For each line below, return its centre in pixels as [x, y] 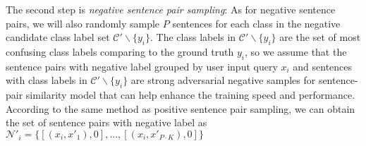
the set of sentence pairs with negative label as [106, 122]
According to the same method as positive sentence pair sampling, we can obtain [181, 108]
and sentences [323, 66]
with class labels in [47, 80]
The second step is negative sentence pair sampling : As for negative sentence [171, 9]
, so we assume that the [295, 51]
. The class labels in [193, 37]
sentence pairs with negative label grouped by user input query [142, 66]
